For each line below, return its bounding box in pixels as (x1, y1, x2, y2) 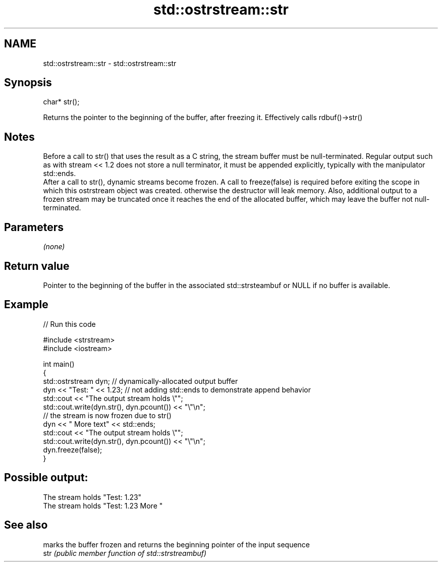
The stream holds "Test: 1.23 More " (43, 501, 163, 510)
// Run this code (43, 319, 96, 328)
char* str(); (43, 97, 80, 106)
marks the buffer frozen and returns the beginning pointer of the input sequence (43, 540, 310, 549)
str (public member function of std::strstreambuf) (43, 548, 207, 557)
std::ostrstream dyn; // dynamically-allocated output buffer (43, 376, 238, 385)
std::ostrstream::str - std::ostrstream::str (43, 59, 177, 68)
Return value (4, 259, 70, 272)
